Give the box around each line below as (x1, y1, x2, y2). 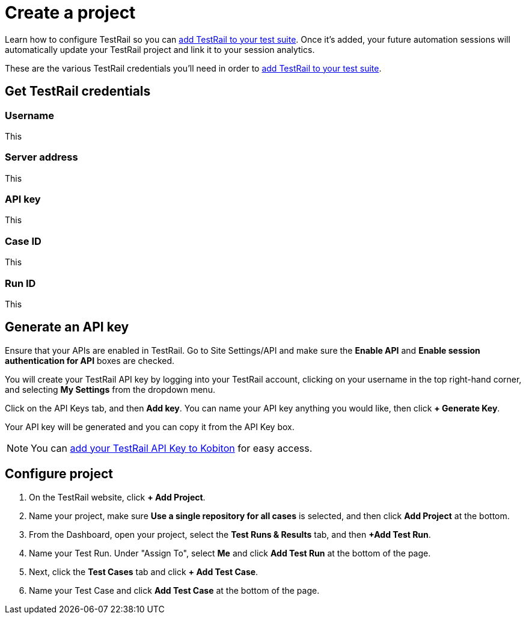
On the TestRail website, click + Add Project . (29, 491, 206, 502)
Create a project (5, 2, 136, 23)
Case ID (5, 235, 41, 247)
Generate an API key (5, 319, 129, 335)
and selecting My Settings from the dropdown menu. (5, 384, 215, 395)
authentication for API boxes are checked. (5, 355, 175, 366)
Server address (5, 151, 78, 164)
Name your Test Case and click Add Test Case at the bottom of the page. (29, 585, 320, 596)
